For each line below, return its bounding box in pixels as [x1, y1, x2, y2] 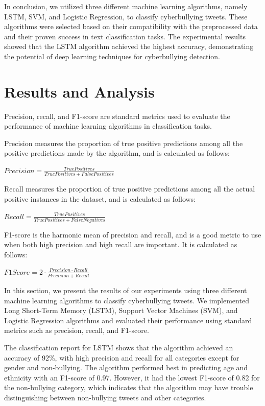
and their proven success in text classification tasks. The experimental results [4, 31, 246, 41]
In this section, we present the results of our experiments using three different [4, 284, 247, 295]
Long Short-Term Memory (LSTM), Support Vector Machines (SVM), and [4, 305, 238, 316]
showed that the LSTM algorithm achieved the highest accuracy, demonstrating [4, 41, 254, 52]
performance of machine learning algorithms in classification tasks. [4, 121, 212, 131]
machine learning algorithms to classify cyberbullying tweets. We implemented [4, 295, 249, 305]
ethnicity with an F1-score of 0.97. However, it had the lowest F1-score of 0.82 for [4, 372, 260, 383]
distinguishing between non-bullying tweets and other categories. [4, 392, 206, 402]
